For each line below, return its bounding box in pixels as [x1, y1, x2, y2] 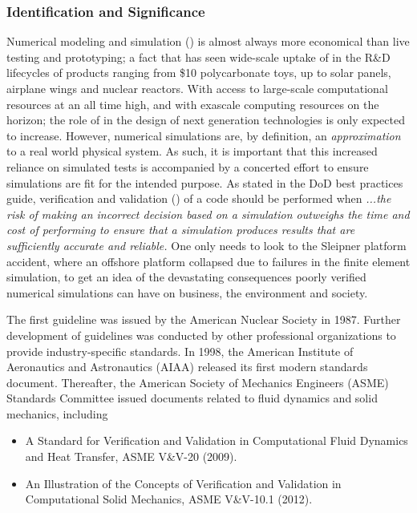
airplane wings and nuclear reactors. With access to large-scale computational [6, 80, 388, 96]
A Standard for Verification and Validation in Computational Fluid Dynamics [25, 432, 408, 449]
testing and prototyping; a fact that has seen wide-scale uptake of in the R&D [6, 48, 391, 65]
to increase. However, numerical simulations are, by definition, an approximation [6, 127, 401, 143]
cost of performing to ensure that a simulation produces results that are [6, 221, 355, 238]
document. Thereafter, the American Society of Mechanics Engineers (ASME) [6, 374, 389, 390]
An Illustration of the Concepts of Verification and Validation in [25, 475, 342, 491]
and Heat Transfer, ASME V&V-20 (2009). [25, 448, 237, 465]
